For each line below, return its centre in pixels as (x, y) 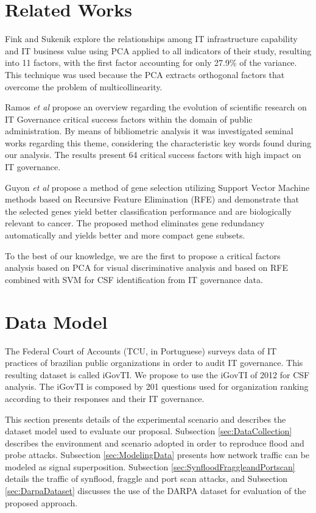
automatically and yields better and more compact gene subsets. (125, 235)
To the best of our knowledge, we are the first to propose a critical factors (143, 255)
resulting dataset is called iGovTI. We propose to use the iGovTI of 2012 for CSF (157, 374)
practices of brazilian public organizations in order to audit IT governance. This (154, 363)
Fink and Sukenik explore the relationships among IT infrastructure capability (151, 39)
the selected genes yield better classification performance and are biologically (148, 211)
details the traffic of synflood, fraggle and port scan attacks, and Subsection (146, 479)
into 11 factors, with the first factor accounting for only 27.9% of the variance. (151, 63)
